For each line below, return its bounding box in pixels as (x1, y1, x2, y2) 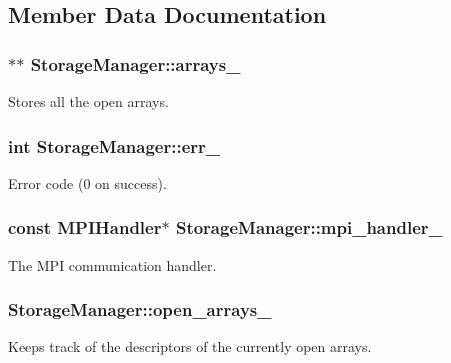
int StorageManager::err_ (8, 133, 221, 158)
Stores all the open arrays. (8, 91, 169, 111)
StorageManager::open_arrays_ (8, 297, 272, 322)
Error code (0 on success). (8, 172, 167, 193)
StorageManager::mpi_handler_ (175, 215, 443, 240)
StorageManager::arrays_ (30, 51, 241, 76)
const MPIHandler (8, 215, 162, 240)
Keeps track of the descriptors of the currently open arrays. (8, 336, 372, 357)
